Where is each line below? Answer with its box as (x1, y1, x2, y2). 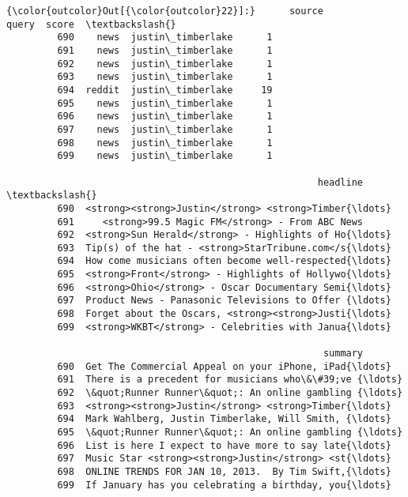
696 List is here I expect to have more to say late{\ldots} (57, 439, 391, 451)
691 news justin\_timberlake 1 (57, 44, 273, 56)
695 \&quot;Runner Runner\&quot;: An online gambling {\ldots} (57, 427, 403, 438)
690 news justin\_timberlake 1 (57, 32, 273, 43)
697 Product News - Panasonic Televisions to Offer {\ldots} (57, 295, 391, 307)
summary (323, 348, 364, 360)
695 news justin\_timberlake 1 (57, 97, 273, 109)
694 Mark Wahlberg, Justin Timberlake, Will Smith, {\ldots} (57, 413, 391, 425)
